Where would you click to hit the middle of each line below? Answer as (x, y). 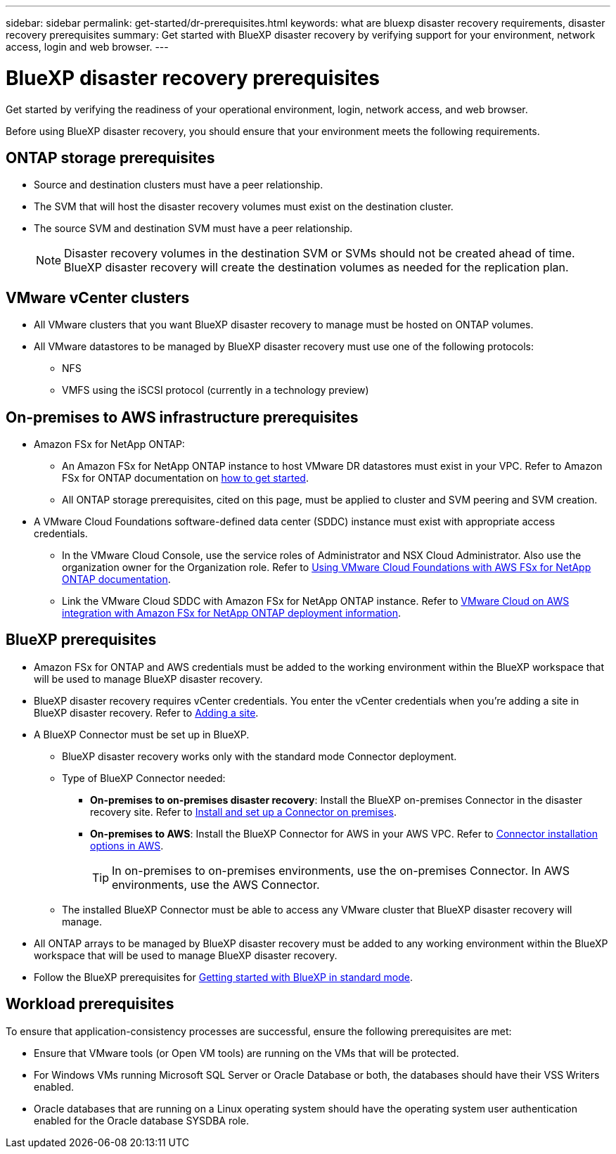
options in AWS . (127, 845)
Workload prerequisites (90, 1004)
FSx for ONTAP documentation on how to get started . (185, 478)
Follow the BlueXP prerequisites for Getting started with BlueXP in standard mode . (224, 977)
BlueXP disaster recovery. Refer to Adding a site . (146, 712)
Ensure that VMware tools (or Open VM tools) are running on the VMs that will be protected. (246, 1053)
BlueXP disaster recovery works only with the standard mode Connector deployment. (259, 756)
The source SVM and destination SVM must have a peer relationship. (193, 229)
